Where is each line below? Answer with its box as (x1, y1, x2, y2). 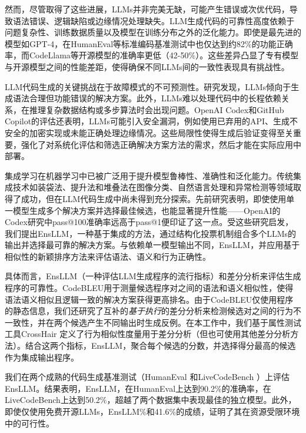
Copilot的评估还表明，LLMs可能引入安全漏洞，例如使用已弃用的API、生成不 (5, 115, 298, 127)
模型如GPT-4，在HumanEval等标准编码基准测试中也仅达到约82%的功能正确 (5, 37, 293, 49)
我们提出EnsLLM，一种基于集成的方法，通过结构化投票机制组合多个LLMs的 (5, 227, 297, 239)
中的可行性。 (5, 417, 54, 429)
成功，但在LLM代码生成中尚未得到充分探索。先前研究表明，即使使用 (21, 192, 287, 204)
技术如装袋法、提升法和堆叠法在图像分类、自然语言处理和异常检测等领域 (12, 181, 293, 193)
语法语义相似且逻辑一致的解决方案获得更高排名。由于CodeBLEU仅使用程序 (5, 293, 294, 305)
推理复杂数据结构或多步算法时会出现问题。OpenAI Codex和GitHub (29, 103, 284, 115)
